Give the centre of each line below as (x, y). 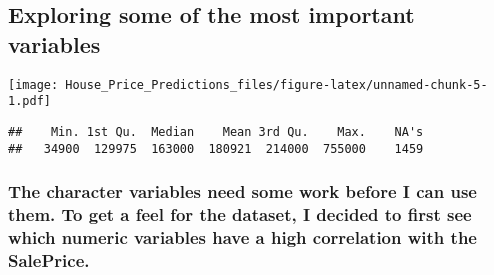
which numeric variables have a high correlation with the (242, 236)
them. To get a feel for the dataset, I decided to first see (240, 214)
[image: (33, 84)
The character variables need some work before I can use (242, 191)
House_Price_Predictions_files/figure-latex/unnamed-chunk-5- (276, 84)
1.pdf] (29, 101)
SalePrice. (49, 259)
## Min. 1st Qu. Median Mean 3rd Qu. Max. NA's (216, 131)
